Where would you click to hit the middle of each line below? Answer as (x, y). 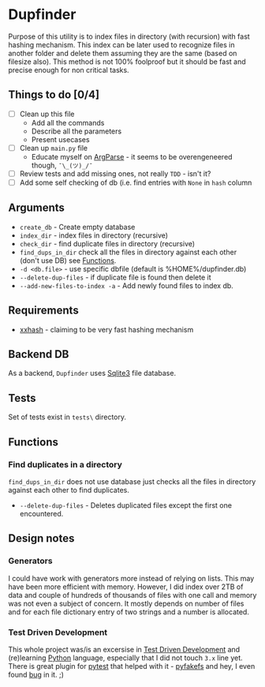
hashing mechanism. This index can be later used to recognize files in (121, 44)
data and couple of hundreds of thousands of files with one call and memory (132, 595)
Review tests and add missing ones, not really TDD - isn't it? (115, 173)
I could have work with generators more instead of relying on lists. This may (131, 578)
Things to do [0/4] (54, 95)
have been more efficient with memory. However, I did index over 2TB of (126, 587)
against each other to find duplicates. (69, 490)
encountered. (41, 513)
